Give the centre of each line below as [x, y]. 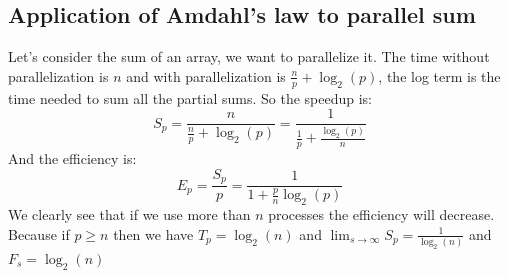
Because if [39, 233]
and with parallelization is [206, 75]
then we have [153, 233]
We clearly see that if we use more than [129, 214]
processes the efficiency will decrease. [381, 214]
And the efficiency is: [72, 158]
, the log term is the [439, 75]
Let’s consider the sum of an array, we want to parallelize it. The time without [249, 56]
